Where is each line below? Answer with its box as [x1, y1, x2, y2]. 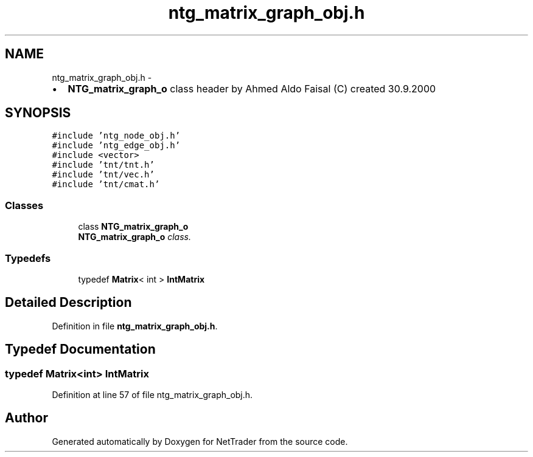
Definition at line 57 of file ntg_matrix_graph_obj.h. [52, 390, 253, 400]
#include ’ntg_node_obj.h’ [52, 131, 181, 141]
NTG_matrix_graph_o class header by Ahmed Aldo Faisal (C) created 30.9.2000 [68, 82, 436, 95]
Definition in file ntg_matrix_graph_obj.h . [52, 320, 218, 331]
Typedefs [5, 252, 51, 264]
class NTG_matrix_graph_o [78, 221, 189, 232]
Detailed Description [5, 295, 132, 311]
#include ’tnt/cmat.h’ [52, 179, 160, 190]
